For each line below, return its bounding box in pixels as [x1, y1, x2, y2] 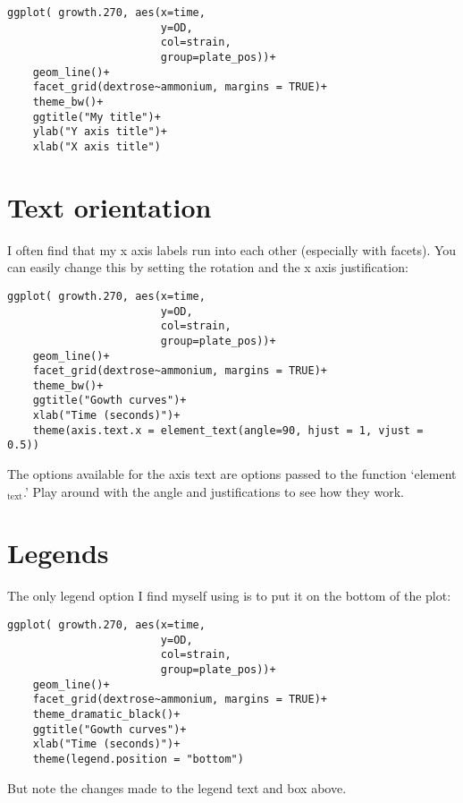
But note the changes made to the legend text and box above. [7, 778, 347, 797]
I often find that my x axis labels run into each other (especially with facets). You [7, 240, 457, 259]
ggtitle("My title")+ [32, 110, 161, 124]
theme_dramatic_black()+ [32, 707, 181, 721]
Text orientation [7, 188, 212, 225]
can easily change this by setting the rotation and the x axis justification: [7, 258, 408, 277]
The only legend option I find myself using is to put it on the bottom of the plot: [7, 586, 451, 605]
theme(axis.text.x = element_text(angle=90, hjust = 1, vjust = [32, 423, 424, 437]
